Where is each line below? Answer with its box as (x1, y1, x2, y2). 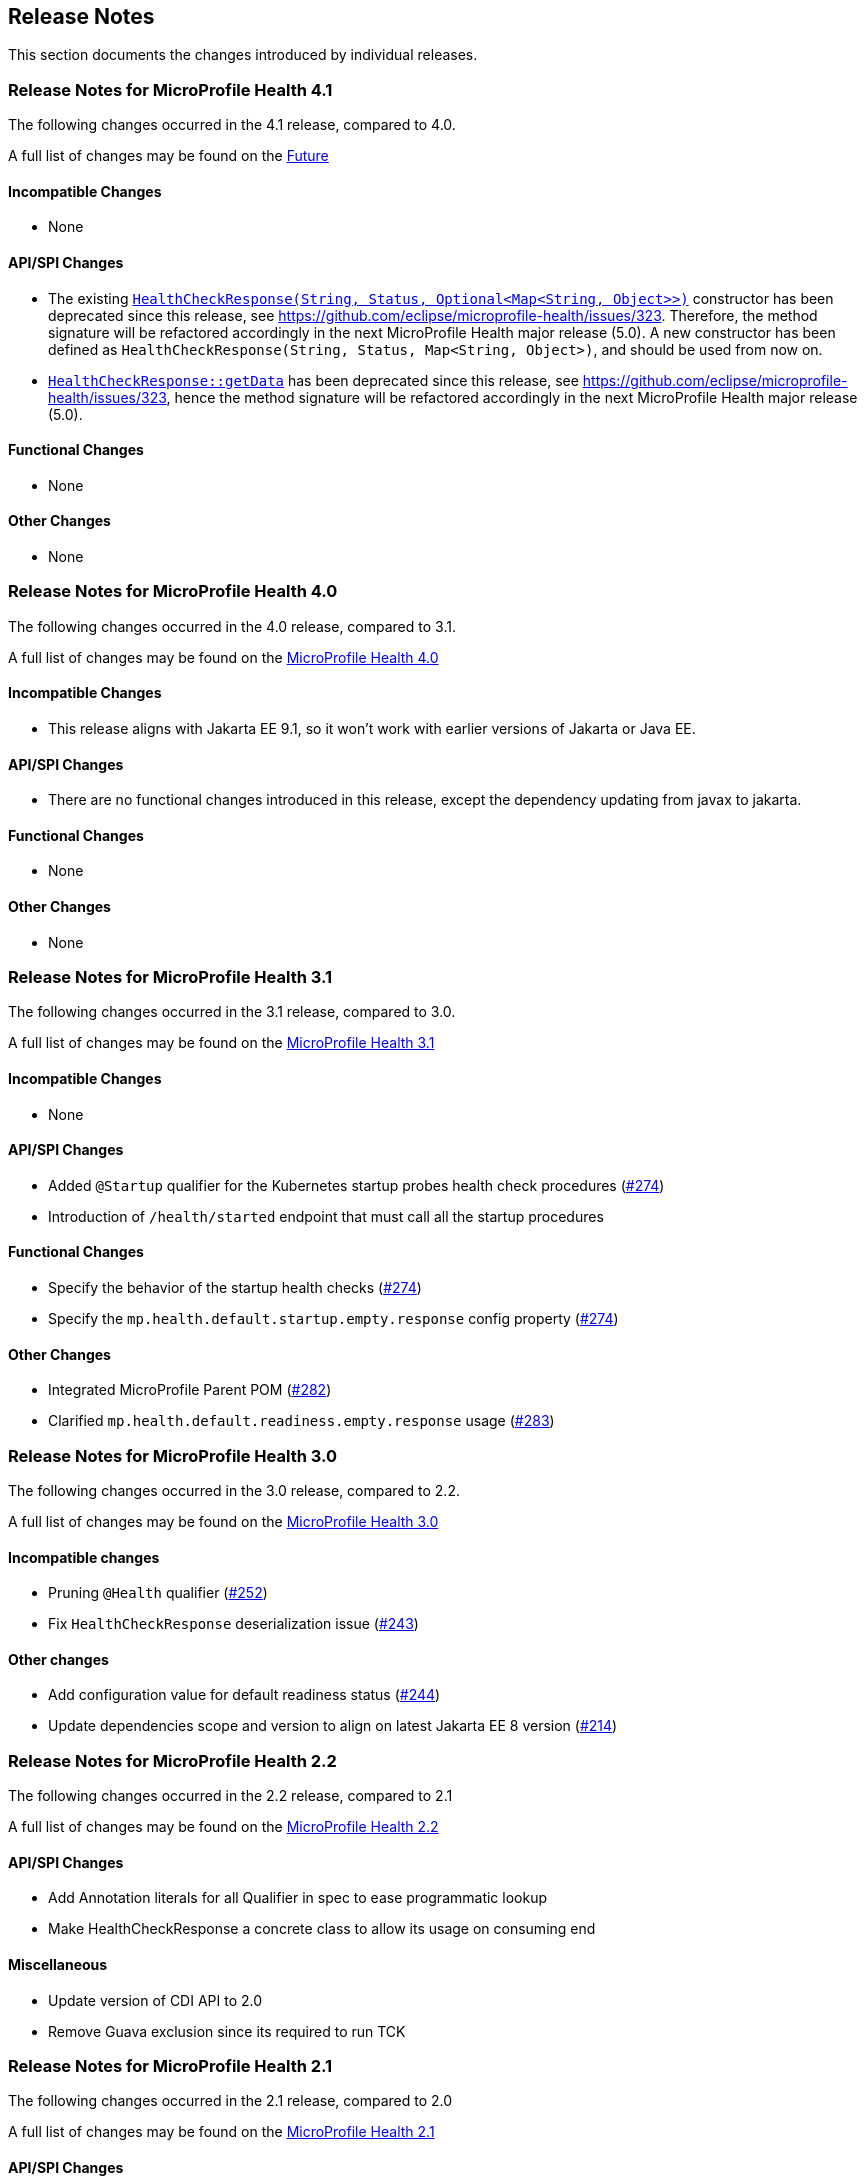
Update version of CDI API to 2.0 (48, 1991, 263, 2009)
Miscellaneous (8, 1956, 108, 1974)
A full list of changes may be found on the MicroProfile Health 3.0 (8, 1513, 439, 1531)
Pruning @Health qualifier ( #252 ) (48, 1584, 268, 1602)
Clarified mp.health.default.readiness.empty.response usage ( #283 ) (48, 1412, 555, 1430)
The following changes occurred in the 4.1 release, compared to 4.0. (8, 116, 456, 134)
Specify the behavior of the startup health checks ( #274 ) (48, 1279, 422, 1297)
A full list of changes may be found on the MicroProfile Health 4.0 (8, 648, 439, 666)
